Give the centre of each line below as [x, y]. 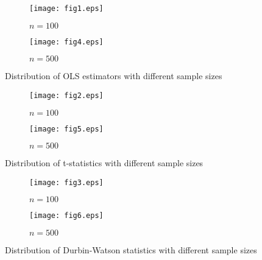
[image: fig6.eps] [66, 216]
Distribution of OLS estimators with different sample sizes [114, 76]
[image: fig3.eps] [66, 182]
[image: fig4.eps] [66, 42]
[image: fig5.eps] [66, 129]
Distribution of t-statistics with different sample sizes [104, 163]
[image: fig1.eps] [66, 9]
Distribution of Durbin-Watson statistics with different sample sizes [131, 250]
